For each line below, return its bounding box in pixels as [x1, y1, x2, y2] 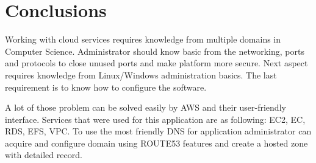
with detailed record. [5, 148, 82, 161]
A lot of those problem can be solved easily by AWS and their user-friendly [5, 101, 286, 114]
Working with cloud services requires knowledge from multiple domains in [5, 33, 281, 46]
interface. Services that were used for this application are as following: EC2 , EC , [5, 113, 306, 125]
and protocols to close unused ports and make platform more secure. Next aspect [5, 57, 308, 69]
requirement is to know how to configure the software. [5, 80, 207, 93]
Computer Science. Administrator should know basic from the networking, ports [5, 44, 304, 57]
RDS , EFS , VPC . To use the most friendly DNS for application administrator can [5, 125, 312, 137]
